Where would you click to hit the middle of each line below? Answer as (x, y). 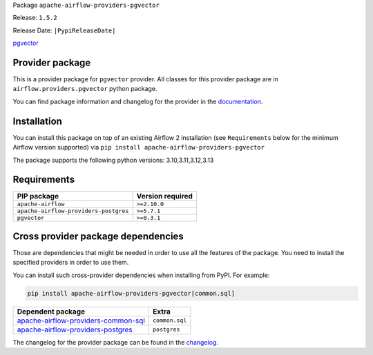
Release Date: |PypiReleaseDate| (64, 30)
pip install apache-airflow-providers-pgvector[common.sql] (131, 293)
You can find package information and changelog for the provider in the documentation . (138, 101)
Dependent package (51, 312)
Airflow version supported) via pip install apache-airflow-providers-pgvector (139, 148)
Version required (165, 196)
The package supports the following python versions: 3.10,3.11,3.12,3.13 (113, 160)
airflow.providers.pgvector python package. (85, 89)
